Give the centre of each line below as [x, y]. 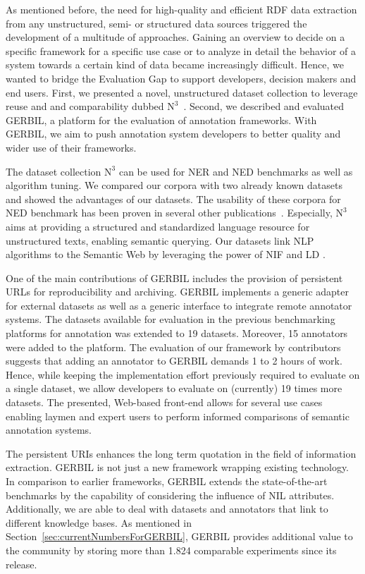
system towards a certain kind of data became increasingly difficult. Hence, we [175, 65]
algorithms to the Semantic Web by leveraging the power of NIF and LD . [166, 254]
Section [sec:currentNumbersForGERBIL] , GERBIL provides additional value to [179, 536]
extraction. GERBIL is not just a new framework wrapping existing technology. [178, 467]
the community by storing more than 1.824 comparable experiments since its [171, 550]
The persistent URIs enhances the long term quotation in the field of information [181, 453]
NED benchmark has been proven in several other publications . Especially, [169, 213]
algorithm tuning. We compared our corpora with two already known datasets [174, 185]
